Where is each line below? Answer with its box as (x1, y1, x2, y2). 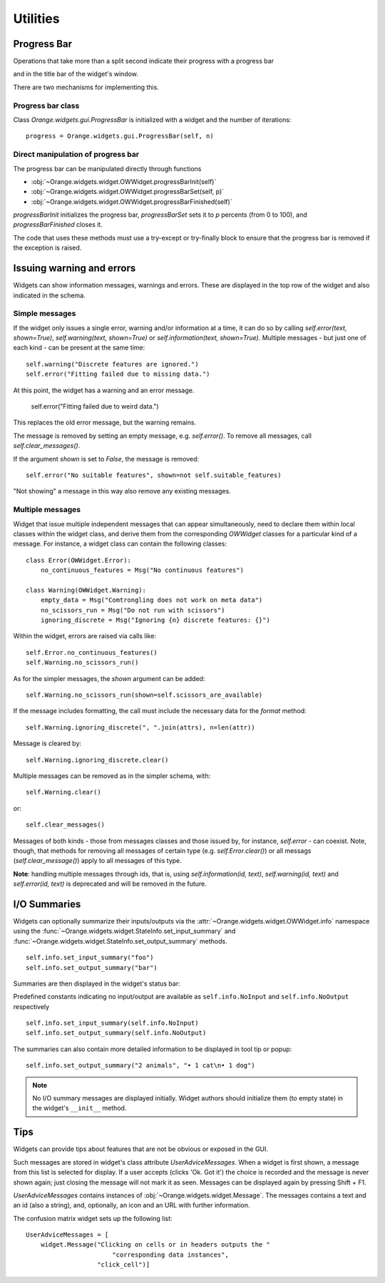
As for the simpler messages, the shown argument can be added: (13, 674, 205, 683)
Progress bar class (13, 101, 80, 111)
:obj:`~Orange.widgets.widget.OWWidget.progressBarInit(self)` (31, 177, 217, 185)
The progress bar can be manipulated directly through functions (13, 164, 202, 173)
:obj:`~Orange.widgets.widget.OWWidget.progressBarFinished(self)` (31, 197, 232, 206)
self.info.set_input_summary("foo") (26, 954, 154, 962)
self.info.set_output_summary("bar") (26, 963, 158, 971)
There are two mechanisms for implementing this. (13, 83, 160, 91)
